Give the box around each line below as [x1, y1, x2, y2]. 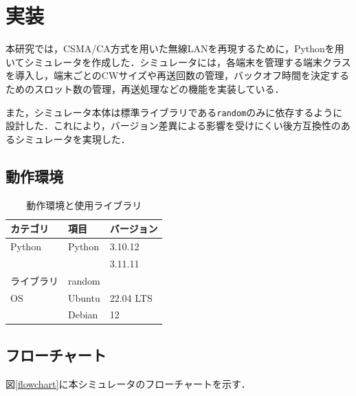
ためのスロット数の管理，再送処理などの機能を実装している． [5, 81, 285, 96]
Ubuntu [68, 290, 100, 305]
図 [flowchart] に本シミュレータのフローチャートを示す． [5, 376, 251, 390]
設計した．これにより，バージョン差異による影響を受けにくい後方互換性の [5, 118, 341, 133]
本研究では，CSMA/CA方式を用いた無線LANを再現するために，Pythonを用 [5, 41, 344, 56]
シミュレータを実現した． [14, 131, 131, 146]
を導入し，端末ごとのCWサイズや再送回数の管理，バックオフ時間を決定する [5, 68, 349, 82]
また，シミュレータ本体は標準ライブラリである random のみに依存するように [5, 104, 343, 119]
